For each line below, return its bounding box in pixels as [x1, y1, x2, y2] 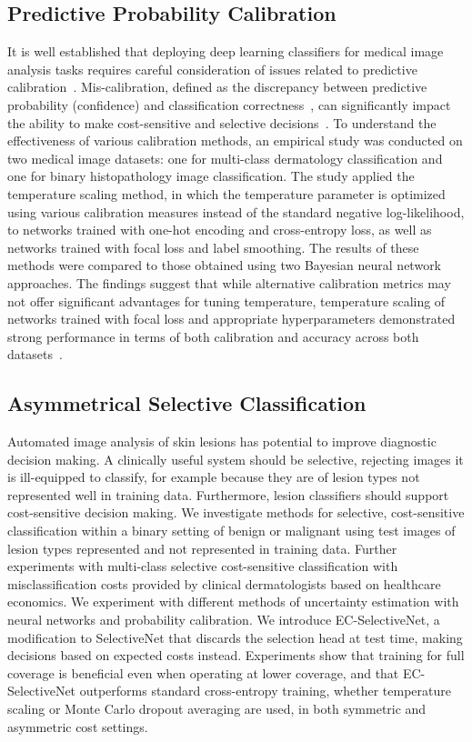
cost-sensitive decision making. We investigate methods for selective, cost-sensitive [7, 503, 465, 522]
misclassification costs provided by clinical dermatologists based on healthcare [7, 574, 441, 593]
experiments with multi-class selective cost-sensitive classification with [7, 556, 398, 576]
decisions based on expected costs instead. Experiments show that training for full [7, 646, 465, 665]
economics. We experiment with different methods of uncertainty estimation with [7, 592, 459, 611]
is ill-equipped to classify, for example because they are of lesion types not [7, 467, 420, 486]
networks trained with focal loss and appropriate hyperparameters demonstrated [7, 309, 456, 328]
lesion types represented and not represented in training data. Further [7, 538, 397, 557]
